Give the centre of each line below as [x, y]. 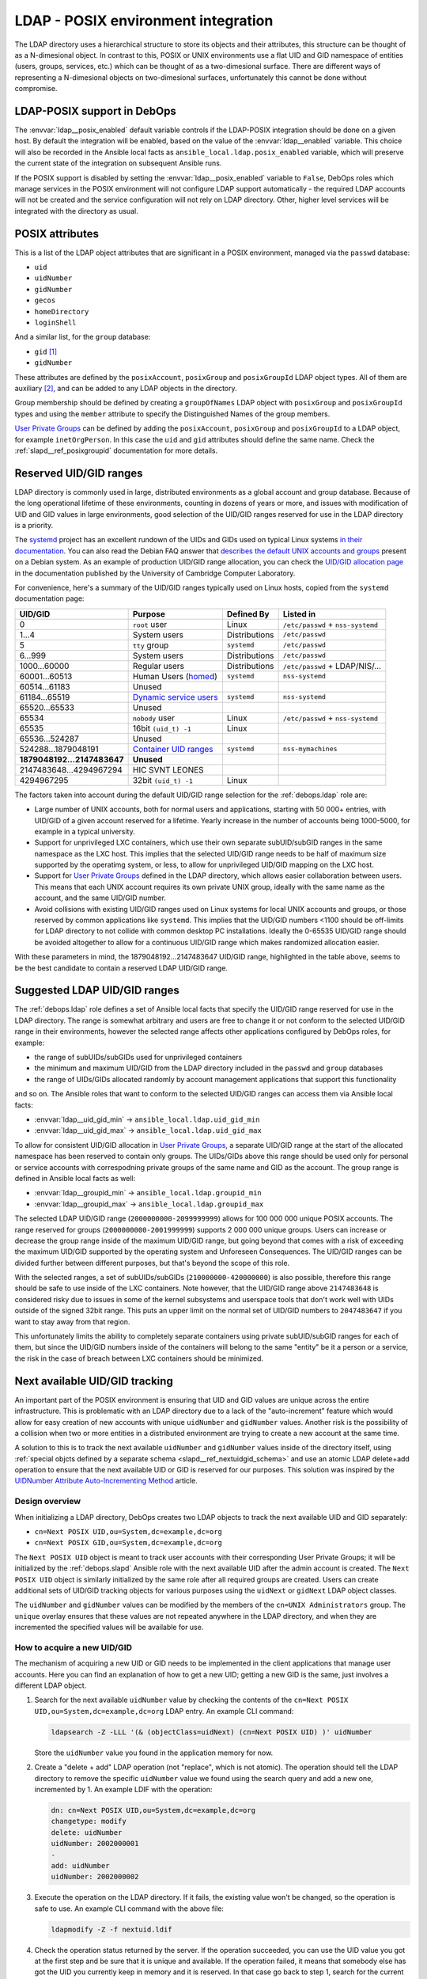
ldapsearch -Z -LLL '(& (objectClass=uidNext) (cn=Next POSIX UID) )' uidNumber [212, 1732]
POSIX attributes [57, 234]
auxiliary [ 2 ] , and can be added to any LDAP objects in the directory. [126, 388]
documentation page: [49, 598]
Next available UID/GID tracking [94, 1381]
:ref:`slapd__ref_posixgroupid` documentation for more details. [116, 450]
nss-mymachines [310, 749]
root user [150, 624]
